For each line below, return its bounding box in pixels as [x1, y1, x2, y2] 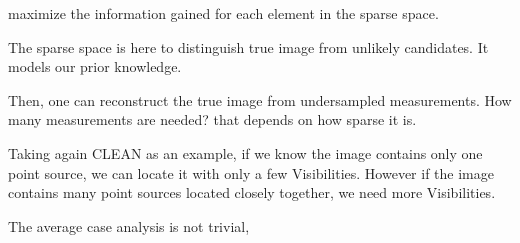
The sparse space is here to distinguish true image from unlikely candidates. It [8, 36, 489, 57]
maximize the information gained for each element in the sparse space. [8, 3, 439, 23]
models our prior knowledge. [8, 56, 182, 77]
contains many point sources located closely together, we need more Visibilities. [8, 182, 496, 203]
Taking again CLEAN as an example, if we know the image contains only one [8, 142, 483, 163]
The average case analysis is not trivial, [8, 215, 250, 236]
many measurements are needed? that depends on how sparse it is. [8, 109, 417, 130]
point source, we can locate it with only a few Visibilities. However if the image [8, 162, 494, 183]
